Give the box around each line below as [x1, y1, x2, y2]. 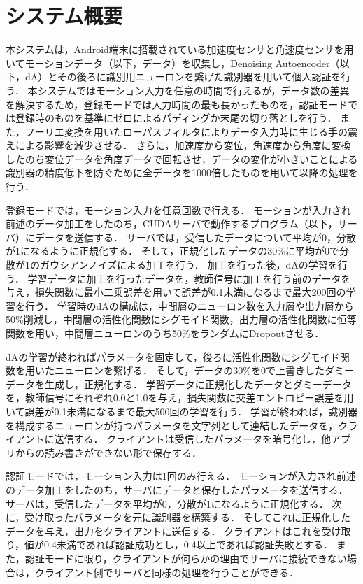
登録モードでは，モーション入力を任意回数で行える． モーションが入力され [6, 202, 351, 217]
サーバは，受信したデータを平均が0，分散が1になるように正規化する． [6, 496, 329, 511]
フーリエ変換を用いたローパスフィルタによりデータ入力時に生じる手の [24, 124, 348, 138]
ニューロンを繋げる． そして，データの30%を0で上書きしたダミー [54, 363, 354, 378]
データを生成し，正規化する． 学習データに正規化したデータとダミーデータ [6, 376, 352, 391]
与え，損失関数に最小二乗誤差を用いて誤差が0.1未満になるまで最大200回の [6, 285, 346, 299]
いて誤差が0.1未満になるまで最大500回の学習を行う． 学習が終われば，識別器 [6, 404, 358, 418]
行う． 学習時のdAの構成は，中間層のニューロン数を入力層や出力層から [24, 298, 354, 313]
